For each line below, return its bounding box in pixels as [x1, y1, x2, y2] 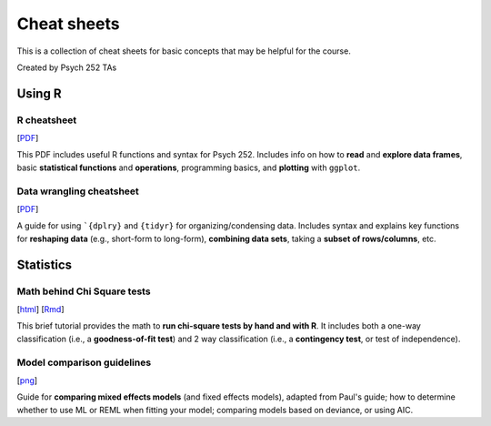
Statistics [16, 257, 73, 272]
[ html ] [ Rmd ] [16, 303, 65, 314]
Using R [16, 86, 62, 101]
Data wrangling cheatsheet [16, 185, 140, 198]
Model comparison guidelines [16, 356, 152, 369]
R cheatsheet [16, 114, 77, 127]
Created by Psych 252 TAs [16, 62, 117, 73]
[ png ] [16, 374, 38, 386]
